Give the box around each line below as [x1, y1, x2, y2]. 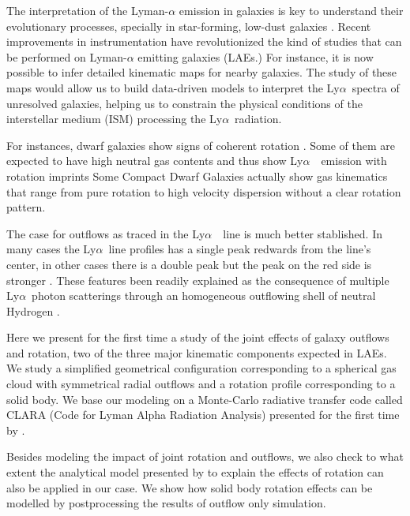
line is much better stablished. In [223, 225, 382, 241]
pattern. [6, 199, 46, 215]
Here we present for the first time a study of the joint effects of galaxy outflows [6, 329, 389, 346]
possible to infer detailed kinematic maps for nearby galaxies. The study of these [6, 64, 397, 80]
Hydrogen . [6, 302, 60, 319]
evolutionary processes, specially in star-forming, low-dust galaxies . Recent [6, 17, 371, 34]
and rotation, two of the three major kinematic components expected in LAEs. [6, 344, 387, 361]
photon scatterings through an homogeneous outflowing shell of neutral [32, 287, 376, 304]
